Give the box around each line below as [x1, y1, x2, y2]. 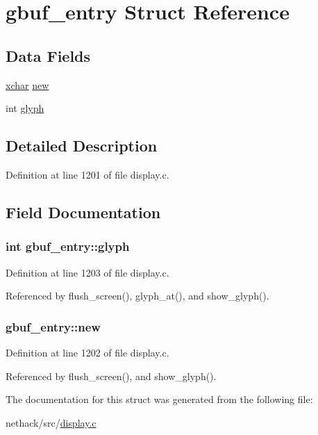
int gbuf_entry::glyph [6, 238, 130, 255]
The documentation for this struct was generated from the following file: [6, 392, 313, 407]
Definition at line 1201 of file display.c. [6, 167, 169, 181]
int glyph [6, 101, 44, 115]
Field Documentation [6, 201, 161, 222]
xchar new [6, 77, 49, 92]
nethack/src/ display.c [6, 415, 97, 429]
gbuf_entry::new [6, 318, 101, 335]
